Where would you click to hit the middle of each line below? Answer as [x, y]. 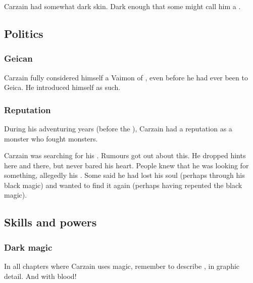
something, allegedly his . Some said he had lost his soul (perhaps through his [124, 175]
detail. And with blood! [40, 276]
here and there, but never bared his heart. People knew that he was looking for [126, 165]
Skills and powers [50, 222]
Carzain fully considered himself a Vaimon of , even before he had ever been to [126, 77]
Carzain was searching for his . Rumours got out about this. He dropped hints [125, 155]
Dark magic [28, 247]
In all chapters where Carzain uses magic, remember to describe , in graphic [122, 266]
